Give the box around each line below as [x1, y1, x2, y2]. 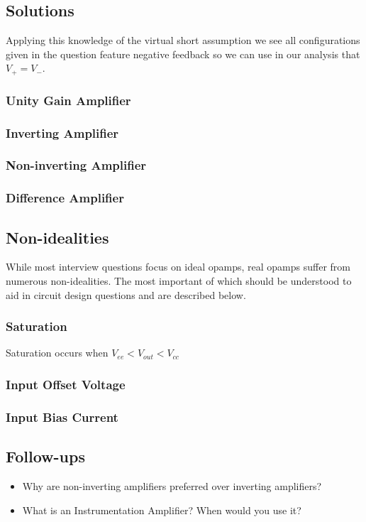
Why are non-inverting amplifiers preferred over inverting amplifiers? [22, 478, 322, 493]
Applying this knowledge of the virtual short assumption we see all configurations [6, 33, 360, 48]
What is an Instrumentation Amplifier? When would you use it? [22, 502, 301, 517]
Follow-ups [6, 445, 85, 467]
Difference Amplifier [6, 189, 124, 207]
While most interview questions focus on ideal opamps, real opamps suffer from [6, 259, 351, 274]
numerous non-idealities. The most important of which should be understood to [6, 273, 352, 288]
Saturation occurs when [6, 345, 109, 360]
